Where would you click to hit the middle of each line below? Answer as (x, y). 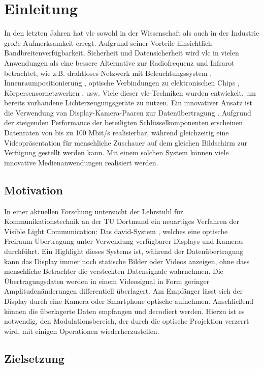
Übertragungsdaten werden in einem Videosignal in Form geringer (107, 281)
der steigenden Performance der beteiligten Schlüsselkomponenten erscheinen (124, 122)
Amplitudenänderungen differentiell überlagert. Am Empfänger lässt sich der (124, 291)
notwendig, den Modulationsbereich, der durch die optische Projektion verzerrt (127, 321)
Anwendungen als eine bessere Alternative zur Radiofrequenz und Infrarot (119, 62)
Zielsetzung (34, 358)
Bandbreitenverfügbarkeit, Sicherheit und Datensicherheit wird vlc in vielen (122, 53)
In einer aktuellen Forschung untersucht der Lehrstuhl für (94, 211)
